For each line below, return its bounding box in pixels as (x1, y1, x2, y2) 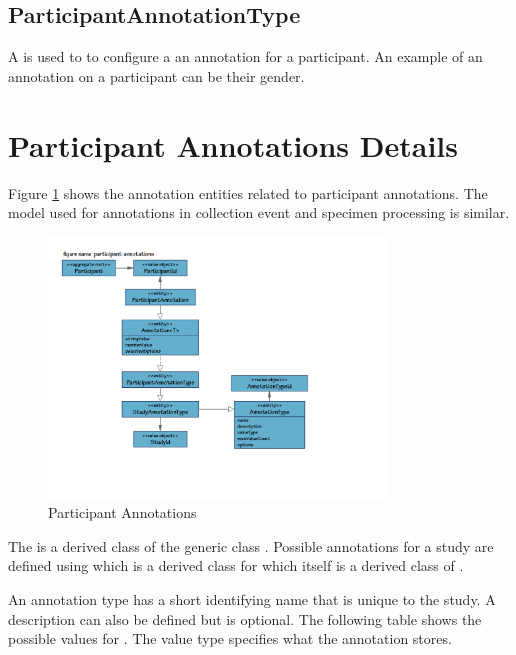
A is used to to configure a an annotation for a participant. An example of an (8, 46, 483, 67)
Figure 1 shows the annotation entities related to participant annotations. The (8, 182, 488, 203)
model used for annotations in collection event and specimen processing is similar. (8, 202, 510, 223)
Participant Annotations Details (8, 124, 458, 165)
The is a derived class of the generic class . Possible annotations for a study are (8, 535, 494, 556)
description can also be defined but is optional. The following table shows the (8, 608, 482, 629)
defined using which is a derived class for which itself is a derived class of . (8, 555, 464, 576)
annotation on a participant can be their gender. (8, 65, 305, 86)
